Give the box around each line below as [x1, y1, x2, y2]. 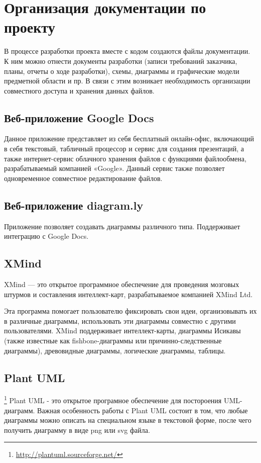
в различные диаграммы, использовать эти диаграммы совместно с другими [4, 315, 236, 326]
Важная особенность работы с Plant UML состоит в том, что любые [37, 405, 248, 415]
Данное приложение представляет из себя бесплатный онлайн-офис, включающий [4, 133, 254, 144]
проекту [4, 17, 55, 37]
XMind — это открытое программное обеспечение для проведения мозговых [4, 279, 239, 290]
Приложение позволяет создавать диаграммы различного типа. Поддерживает [4, 221, 240, 231]
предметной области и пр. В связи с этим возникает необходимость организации [4, 75, 250, 86]
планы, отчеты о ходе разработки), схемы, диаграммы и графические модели [4, 65, 239, 76]
